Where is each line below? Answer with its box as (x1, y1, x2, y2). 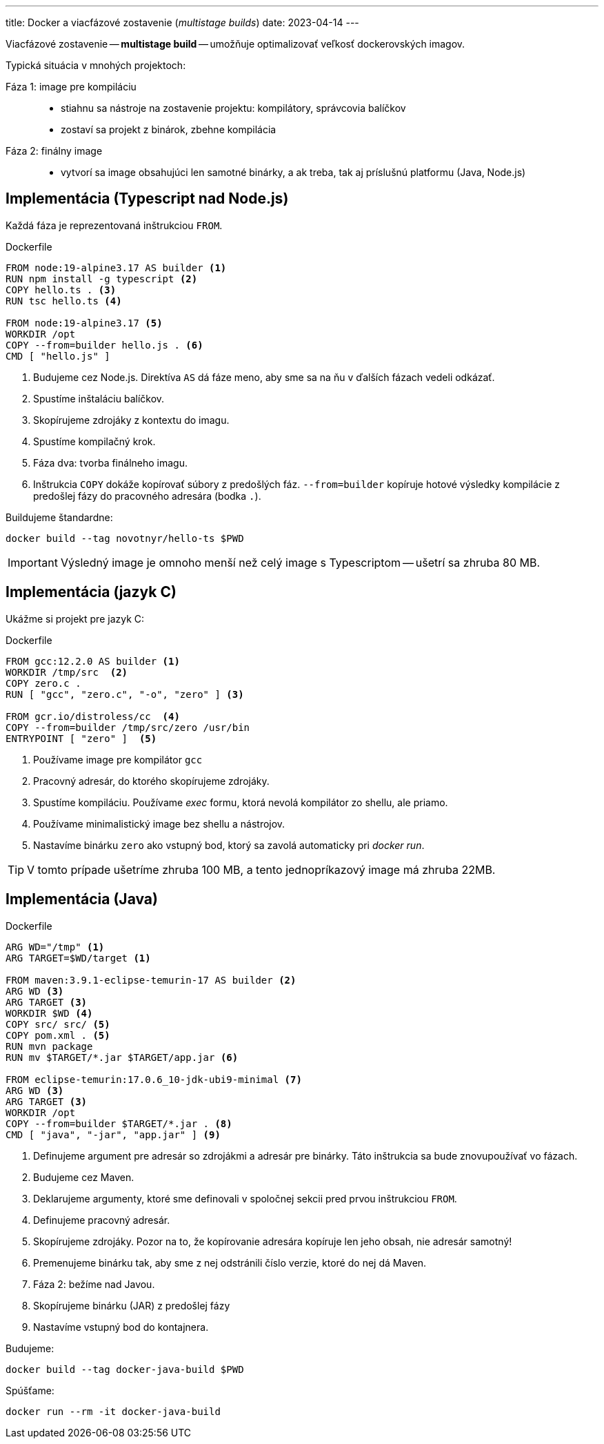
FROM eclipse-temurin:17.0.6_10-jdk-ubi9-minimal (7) (6, 1073, 302, 1085)
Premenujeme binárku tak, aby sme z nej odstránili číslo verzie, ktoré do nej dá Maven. (33, 1256, 427, 1269)
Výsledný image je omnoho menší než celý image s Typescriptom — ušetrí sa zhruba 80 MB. (60, 555, 541, 569)
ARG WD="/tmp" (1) (6, 941, 105, 953)
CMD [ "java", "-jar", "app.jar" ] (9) (6, 1129, 221, 1140)
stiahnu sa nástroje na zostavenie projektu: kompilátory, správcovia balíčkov (61, 102, 406, 114)
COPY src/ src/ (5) (6, 1018, 110, 1030)
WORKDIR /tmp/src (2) (6, 666, 128, 678)
